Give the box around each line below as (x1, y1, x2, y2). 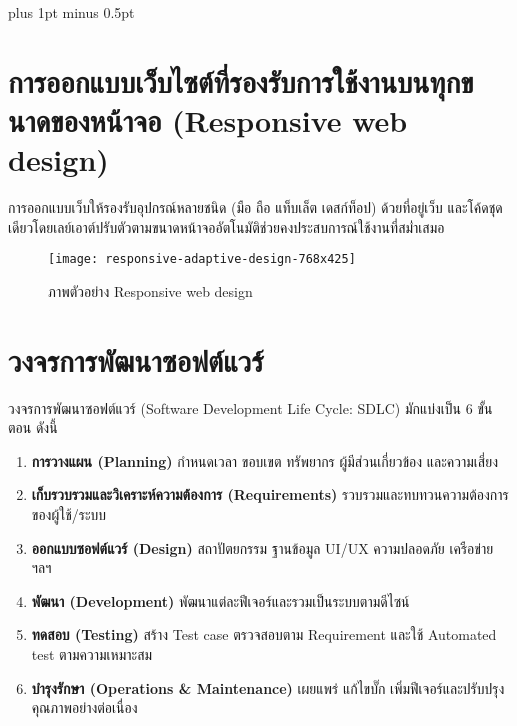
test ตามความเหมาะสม (31, 644, 153, 664)
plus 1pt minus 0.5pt (8, 2, 135, 22)
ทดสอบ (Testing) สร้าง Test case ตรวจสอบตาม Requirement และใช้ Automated (31, 624, 497, 645)
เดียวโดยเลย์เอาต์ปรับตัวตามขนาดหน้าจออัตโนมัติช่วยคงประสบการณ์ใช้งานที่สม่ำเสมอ (8, 216, 445, 237)
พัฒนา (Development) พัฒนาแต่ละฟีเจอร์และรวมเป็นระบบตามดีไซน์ (31, 590, 410, 611)
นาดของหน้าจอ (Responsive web (8, 99, 408, 140)
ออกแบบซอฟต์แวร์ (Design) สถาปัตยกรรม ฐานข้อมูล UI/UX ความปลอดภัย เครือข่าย (31, 537, 494, 558)
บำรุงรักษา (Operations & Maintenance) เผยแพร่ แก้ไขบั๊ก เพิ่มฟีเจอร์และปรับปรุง (31, 677, 505, 698)
